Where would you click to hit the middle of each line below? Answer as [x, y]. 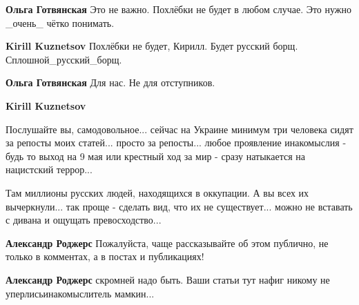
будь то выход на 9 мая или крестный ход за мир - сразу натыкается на [155, 156]
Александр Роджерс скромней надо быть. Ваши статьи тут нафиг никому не [168, 279]
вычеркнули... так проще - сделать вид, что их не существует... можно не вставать [179, 206]
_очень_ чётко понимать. [60, 22]
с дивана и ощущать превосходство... [84, 220]
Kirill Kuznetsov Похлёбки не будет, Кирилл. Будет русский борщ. [152, 46]
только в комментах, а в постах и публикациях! [105, 256]
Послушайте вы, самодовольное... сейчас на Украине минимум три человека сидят [179, 129]
